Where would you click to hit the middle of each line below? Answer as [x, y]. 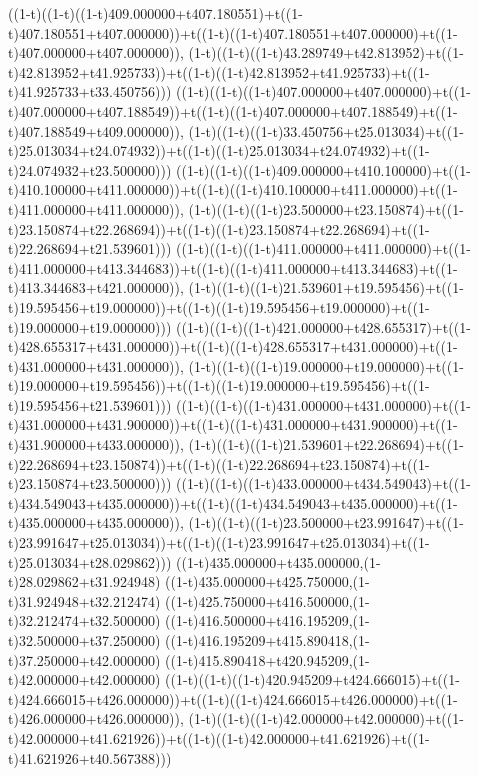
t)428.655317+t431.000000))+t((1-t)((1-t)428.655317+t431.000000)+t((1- [233, 346]
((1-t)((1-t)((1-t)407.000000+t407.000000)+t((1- [323, 91]
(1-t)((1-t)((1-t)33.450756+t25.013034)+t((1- [326, 130]
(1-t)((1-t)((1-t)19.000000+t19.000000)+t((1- [326, 365]
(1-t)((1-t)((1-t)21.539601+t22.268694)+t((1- [326, 444]
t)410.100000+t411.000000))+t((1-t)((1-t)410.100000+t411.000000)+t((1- [233, 189]
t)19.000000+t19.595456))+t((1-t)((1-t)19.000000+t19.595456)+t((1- [219, 385]
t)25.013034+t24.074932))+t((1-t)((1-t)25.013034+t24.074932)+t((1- [219, 150]
